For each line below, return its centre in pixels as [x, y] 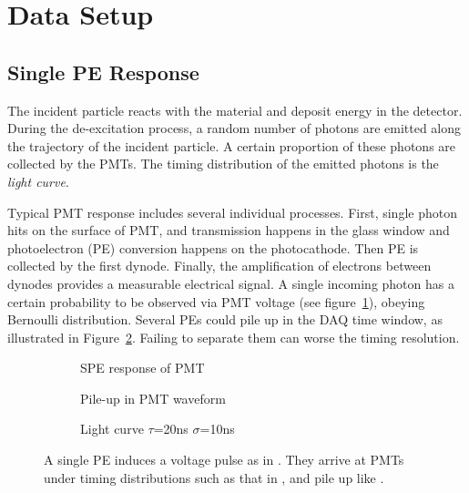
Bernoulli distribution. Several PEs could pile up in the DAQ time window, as [225, 319]
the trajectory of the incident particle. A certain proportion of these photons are [232, 145]
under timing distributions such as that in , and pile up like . [214, 477]
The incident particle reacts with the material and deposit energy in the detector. [235, 110]
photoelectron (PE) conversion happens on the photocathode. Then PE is [213, 247]
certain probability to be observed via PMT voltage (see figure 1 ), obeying [216, 301]
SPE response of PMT [143, 368]
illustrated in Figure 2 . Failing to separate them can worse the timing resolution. [234, 337]
